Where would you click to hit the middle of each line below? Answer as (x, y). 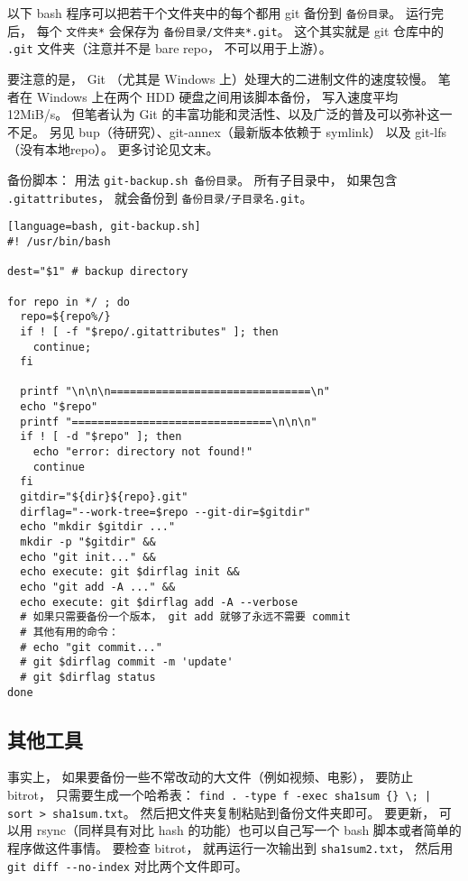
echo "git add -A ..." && (98, 587)
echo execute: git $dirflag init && (130, 572)
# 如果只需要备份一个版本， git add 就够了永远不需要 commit (185, 617)
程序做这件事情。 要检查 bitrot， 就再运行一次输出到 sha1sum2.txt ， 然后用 (230, 847)
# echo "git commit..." (91, 647)
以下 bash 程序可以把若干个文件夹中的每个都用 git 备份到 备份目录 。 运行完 (225, 13)
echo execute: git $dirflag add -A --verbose (159, 602)
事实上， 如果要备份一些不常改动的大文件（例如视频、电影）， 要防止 (211, 777)
